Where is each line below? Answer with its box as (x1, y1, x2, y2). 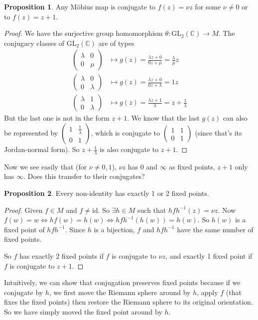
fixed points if (61, 251, 104, 261)
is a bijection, (94, 224, 135, 234)
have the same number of (177, 224, 254, 234)
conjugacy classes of (4, 37, 65, 48)
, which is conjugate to (91, 128, 160, 138)
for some (195, 1, 221, 11)
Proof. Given (4, 204, 43, 215)
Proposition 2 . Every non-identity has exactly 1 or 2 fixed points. (4, 188, 209, 198)
